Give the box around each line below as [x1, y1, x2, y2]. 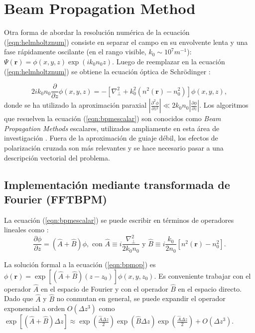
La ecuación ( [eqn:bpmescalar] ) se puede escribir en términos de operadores [4, 214, 234, 225]
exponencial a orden [4, 303, 65, 314]
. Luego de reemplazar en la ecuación [112, 56, 225, 66]
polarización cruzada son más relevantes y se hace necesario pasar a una [4, 142, 224, 153]
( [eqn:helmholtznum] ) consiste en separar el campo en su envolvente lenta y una [4, 36, 248, 47]
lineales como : [4, 224, 49, 235]
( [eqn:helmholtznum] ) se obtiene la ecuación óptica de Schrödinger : [4, 66, 211, 76]
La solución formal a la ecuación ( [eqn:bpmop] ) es [4, 259, 156, 269]
